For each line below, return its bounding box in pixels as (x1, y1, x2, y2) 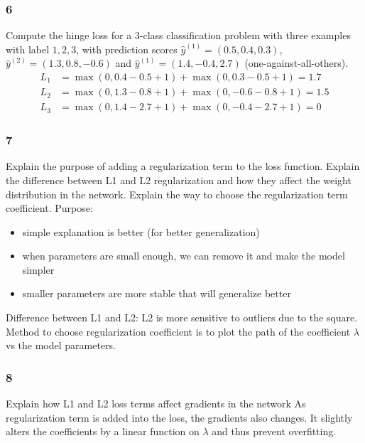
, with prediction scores (76, 41, 178, 56)
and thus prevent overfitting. (212, 424, 337, 439)
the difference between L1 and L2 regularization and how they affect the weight (6, 172, 352, 187)
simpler (22, 262, 55, 277)
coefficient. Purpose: (6, 201, 93, 215)
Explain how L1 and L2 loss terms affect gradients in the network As (6, 396, 306, 411)
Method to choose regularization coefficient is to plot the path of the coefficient (6, 324, 351, 338)
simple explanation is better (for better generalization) (22, 224, 260, 239)
